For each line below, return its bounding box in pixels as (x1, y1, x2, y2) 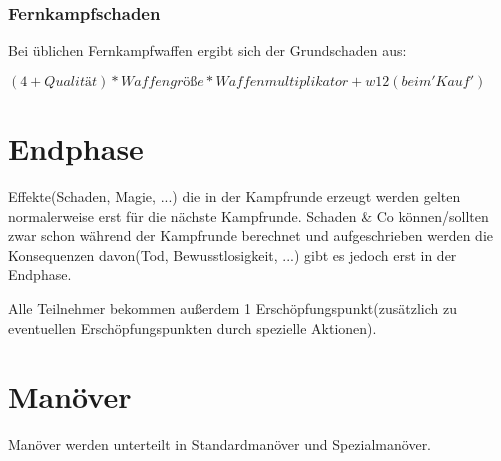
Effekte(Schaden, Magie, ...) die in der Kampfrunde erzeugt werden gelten (8, 185, 461, 206)
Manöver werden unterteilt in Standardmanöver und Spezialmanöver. (8, 434, 432, 455)
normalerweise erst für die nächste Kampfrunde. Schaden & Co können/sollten (8, 205, 489, 226)
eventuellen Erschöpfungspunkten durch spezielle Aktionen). (8, 317, 377, 338)
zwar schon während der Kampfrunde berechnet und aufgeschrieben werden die (8, 225, 493, 246)
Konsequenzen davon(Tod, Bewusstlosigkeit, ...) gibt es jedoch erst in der (8, 244, 457, 265)
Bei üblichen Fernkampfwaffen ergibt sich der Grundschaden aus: (8, 40, 407, 61)
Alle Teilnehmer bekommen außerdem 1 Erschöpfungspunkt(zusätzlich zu (8, 297, 457, 318)
